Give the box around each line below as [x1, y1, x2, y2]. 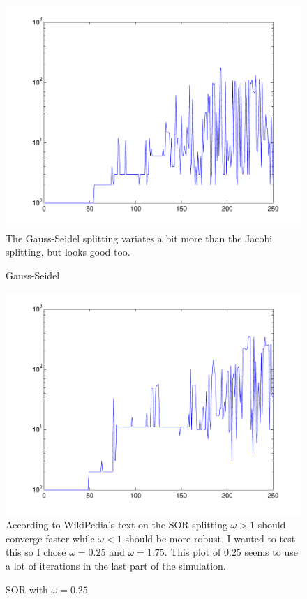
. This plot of [164, 545, 221, 559]
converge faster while [6, 531, 95, 545]
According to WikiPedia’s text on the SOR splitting [6, 517, 227, 532]
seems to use [244, 545, 298, 559]
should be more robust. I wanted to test [125, 531, 296, 545]
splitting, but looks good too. [6, 244, 130, 259]
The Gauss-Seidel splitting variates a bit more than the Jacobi [6, 230, 273, 245]
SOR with [6, 582, 48, 596]
